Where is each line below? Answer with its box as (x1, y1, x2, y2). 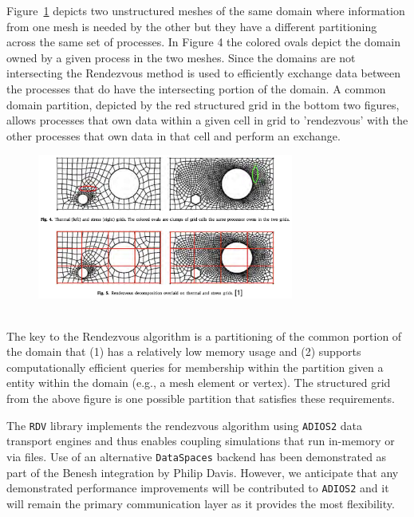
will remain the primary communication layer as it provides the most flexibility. (6, 495, 395, 511)
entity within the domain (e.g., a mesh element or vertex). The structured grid (6, 374, 391, 391)
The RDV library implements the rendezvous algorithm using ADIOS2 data (6, 416, 362, 433)
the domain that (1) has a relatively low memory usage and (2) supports (6, 343, 361, 360)
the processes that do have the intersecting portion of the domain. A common (6, 80, 386, 97)
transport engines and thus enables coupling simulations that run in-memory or (6, 432, 395, 449)
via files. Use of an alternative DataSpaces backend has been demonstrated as (6, 448, 387, 464)
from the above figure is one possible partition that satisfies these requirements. (6, 390, 395, 407)
